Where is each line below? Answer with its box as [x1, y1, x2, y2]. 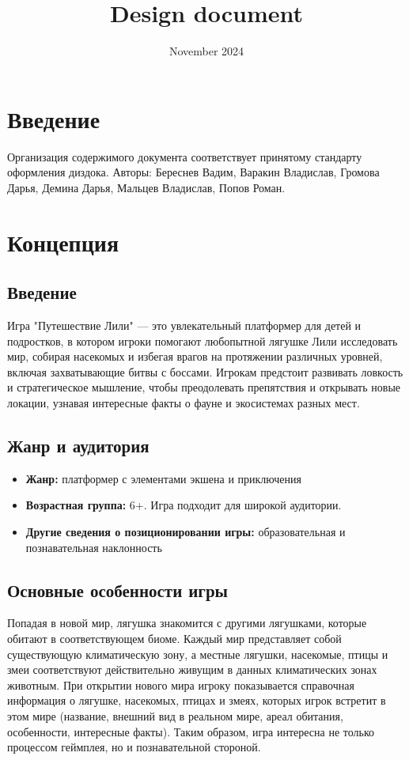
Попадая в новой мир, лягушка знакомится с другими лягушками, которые [7, 614, 367, 631]
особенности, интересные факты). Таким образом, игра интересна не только [7, 723, 375, 739]
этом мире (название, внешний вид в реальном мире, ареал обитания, [7, 707, 343, 724]
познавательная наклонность [25, 539, 162, 555]
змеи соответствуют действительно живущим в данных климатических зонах [7, 661, 377, 678]
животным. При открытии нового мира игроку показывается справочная [7, 676, 354, 693]
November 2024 [169, 43, 244, 59]
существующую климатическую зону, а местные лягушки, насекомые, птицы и [7, 645, 388, 662]
